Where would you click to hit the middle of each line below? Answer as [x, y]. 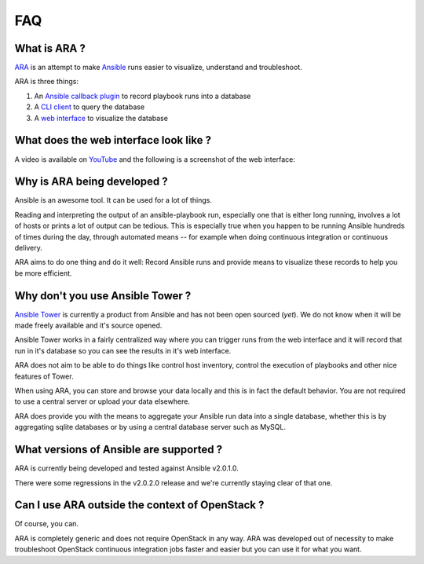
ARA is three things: [46, 82]
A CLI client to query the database [90, 107]
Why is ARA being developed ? [91, 182]
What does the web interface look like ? [113, 140]
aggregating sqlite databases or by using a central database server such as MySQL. [150, 427]
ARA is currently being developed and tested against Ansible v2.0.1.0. [126, 468]
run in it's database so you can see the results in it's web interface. [123, 350]
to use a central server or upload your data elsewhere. [102, 401]
